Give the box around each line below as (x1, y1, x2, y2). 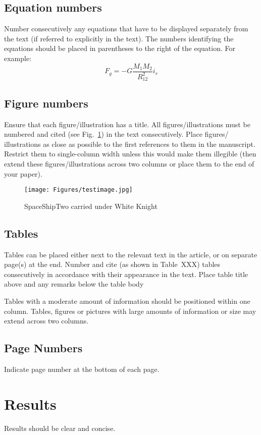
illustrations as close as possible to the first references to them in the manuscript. (4, 138, 255, 149)
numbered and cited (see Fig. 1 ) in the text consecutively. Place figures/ (4, 129, 229, 139)
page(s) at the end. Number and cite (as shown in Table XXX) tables (4, 259, 221, 269)
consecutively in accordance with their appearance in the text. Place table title (4, 268, 248, 279)
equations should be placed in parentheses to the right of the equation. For (4, 43, 235, 53)
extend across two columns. (4, 315, 89, 326)
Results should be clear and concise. (4, 422, 116, 433)
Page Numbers (4, 340, 83, 356)
